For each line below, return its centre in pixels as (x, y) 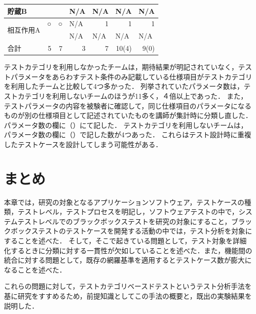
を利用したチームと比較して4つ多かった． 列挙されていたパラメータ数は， (124, 86)
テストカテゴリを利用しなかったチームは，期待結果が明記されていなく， (121, 67)
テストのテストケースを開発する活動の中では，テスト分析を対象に (145, 231)
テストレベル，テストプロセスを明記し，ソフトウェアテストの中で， (128, 212)
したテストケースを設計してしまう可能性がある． (83, 144)
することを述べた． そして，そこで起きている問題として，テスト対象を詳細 (125, 240)
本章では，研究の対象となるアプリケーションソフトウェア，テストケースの (124, 202)
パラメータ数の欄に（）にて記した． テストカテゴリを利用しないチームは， (126, 125)
